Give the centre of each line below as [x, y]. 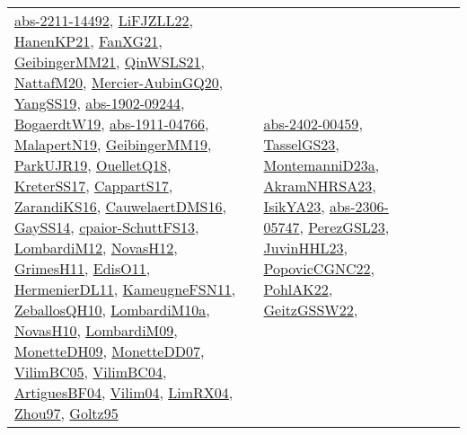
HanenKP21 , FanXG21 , [88, 41]
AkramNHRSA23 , [320, 186]
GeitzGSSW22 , [311, 310]
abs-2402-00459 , [313, 124]
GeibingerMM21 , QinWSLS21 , [110, 62]
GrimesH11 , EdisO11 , [83, 268]
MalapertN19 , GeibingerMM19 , [113, 144]
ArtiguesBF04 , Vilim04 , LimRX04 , [124, 392]
